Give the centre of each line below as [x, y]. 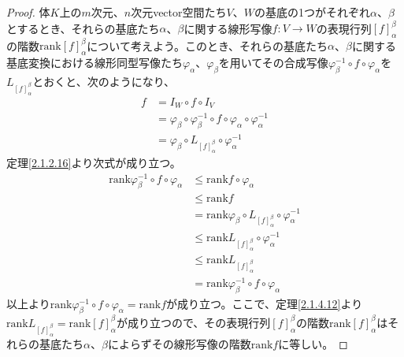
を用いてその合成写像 [273, 63]
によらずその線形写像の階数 [179, 343]
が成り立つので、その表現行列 [193, 322]
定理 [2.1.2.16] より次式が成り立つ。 [94, 162]
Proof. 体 [28, 12]
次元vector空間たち [179, 12]
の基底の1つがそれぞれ [312, 12]
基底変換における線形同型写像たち [95, 63]
